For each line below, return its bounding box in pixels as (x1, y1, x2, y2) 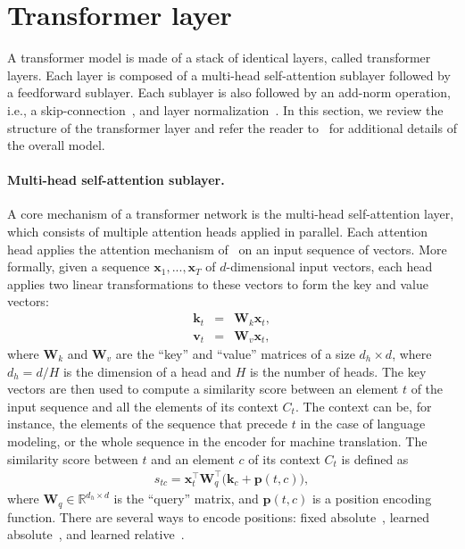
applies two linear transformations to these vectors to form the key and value (7, 274, 428, 293)
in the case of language (300, 414, 426, 433)
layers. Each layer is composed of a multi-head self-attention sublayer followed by (7, 65, 451, 84)
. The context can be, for (295, 396, 432, 415)
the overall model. (7, 136, 105, 154)
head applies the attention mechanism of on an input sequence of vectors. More (7, 239, 447, 258)
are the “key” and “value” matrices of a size (115, 345, 355, 363)
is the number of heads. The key (249, 362, 427, 380)
